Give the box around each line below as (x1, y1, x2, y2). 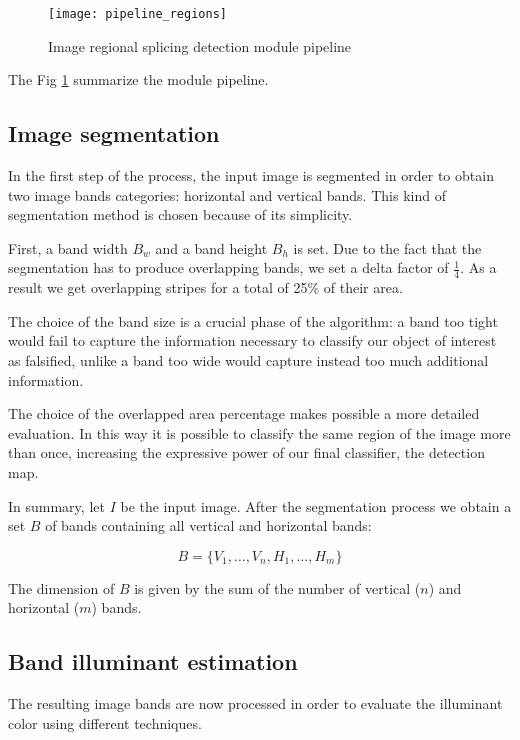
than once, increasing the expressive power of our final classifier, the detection (8, 442, 485, 463)
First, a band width (8, 237, 128, 258)
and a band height (155, 237, 268, 258)
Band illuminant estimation (8, 646, 298, 677)
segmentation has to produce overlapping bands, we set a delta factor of (8, 257, 449, 278)
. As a (460, 257, 497, 278)
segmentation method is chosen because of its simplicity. (8, 204, 353, 225)
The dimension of (8, 577, 115, 598)
